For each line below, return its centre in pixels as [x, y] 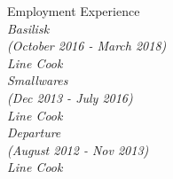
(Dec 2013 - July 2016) [70, 97]
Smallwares [38, 80]
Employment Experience [74, 11]
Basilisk [28, 28]
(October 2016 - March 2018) [87, 46]
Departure [34, 132]
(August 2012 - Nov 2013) [78, 149]
